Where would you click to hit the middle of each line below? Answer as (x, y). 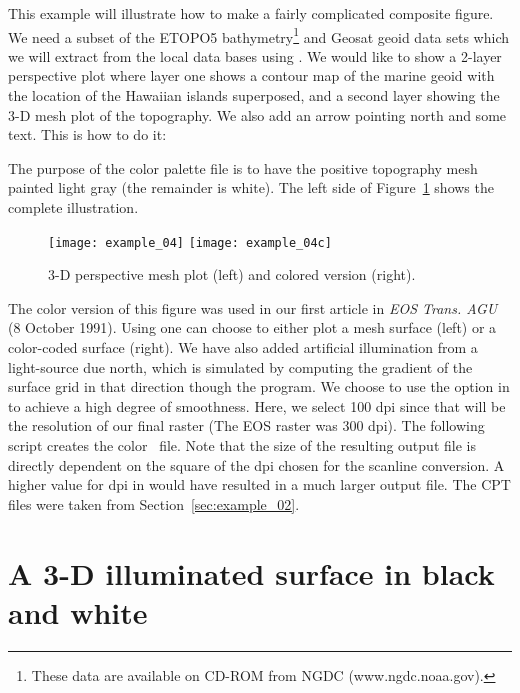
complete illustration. (73, 207)
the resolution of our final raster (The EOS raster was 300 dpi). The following (246, 425)
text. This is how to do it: (87, 134)
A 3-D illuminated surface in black (251, 572)
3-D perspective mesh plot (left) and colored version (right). (232, 274)
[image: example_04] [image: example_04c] (190, 242)
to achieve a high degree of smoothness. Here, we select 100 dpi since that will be (257, 405)
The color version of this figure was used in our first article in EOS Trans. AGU (253, 307)
